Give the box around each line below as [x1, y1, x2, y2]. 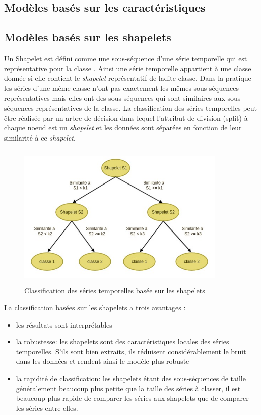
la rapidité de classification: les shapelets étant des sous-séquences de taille [16, 373, 246, 384]
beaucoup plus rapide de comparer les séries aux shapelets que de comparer [16, 393, 249, 403]
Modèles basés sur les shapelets [4, 29, 171, 45]
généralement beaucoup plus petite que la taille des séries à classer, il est [16, 383, 241, 393]
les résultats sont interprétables [16, 319, 112, 330]
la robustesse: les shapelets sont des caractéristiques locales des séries [16, 336, 229, 347]
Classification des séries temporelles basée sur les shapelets [24, 285, 205, 296]
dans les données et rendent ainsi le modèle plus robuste [16, 356, 189, 366]
